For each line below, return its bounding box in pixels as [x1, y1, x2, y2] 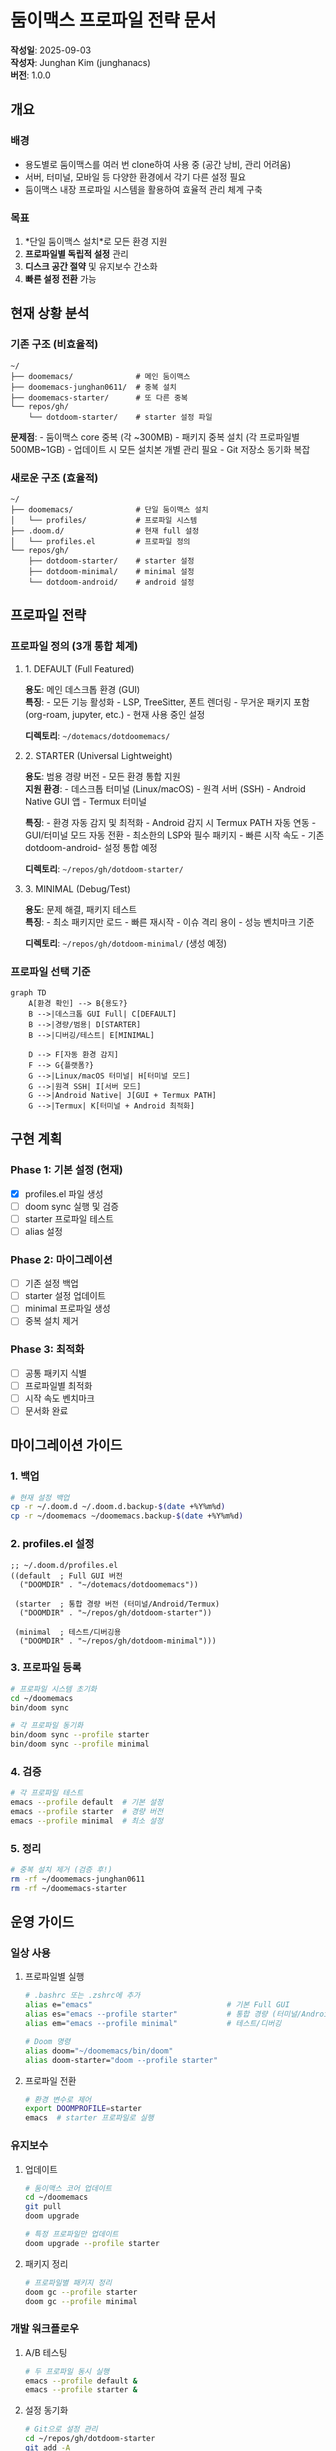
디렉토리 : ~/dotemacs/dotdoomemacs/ [24, 729, 171, 741]
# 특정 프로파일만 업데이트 [24, 2229, 119, 2240]
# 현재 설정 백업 [10, 1492, 70, 1503]
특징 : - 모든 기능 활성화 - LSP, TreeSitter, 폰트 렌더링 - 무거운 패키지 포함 [24, 696, 310, 708]
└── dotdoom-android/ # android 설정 [28, 577, 195, 587]
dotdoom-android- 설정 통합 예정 [24, 841, 158, 853]
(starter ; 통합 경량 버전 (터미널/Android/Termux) [14, 1599, 220, 1609]
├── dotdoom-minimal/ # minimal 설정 [28, 566, 195, 576]
